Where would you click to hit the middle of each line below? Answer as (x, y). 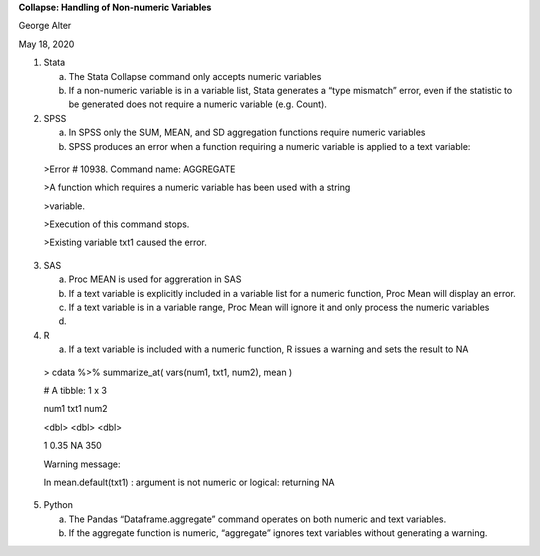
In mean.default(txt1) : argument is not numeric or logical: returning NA (189, 482)
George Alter (45, 26)
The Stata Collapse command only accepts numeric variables (195, 76)
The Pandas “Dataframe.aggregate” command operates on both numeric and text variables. (257, 519)
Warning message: (82, 464)
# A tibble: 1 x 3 (75, 390)
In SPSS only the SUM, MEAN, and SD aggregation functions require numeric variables (247, 132)
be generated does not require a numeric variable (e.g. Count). (197, 104)
